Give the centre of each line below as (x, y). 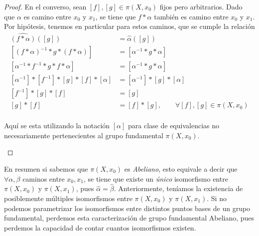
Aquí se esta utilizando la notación (57, 125)
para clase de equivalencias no (174, 125)
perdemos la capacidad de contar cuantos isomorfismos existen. (100, 227)
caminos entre (44, 178)
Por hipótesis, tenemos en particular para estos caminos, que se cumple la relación (129, 26)
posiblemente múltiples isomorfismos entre (68, 198)
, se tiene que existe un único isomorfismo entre (156, 178)
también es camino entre (191, 16)
